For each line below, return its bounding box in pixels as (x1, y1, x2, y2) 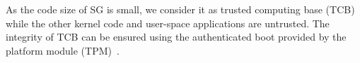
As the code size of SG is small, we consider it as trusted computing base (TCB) (6, 2, 355, 16)
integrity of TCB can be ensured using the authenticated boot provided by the (6, 29, 347, 44)
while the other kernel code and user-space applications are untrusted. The (6, 15, 330, 30)
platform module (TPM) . (6, 43, 120, 57)
